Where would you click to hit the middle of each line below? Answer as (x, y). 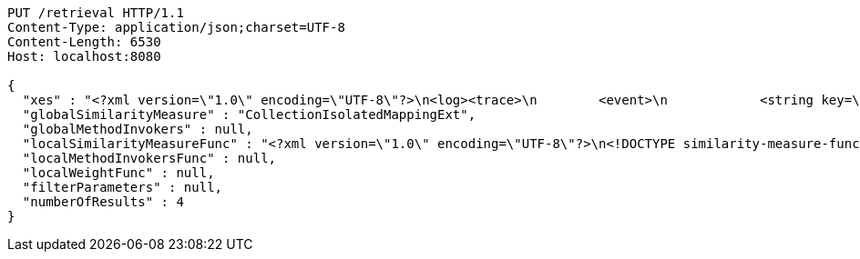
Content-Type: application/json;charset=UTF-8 (176, 27)
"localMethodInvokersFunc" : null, (149, 158)
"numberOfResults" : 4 (103, 202)
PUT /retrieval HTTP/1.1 (96, 13)
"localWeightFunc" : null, (118, 173)
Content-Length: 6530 (84, 42)
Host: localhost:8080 (84, 56)
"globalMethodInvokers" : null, (138, 129)
